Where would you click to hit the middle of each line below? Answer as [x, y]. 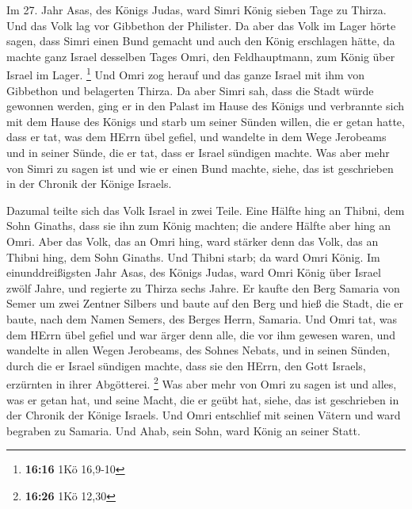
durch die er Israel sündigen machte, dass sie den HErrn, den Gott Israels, [186, 365]
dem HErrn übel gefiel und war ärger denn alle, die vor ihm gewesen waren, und [201, 334]
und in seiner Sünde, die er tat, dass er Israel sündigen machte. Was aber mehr [198, 152]
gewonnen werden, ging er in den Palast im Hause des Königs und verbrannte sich [205, 106]
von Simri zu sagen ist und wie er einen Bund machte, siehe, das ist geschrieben [200, 168]
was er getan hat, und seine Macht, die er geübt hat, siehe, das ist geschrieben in [203, 399]
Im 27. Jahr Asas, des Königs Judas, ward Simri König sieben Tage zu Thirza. [196, 10]
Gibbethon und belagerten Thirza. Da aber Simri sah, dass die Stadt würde [190, 90]
